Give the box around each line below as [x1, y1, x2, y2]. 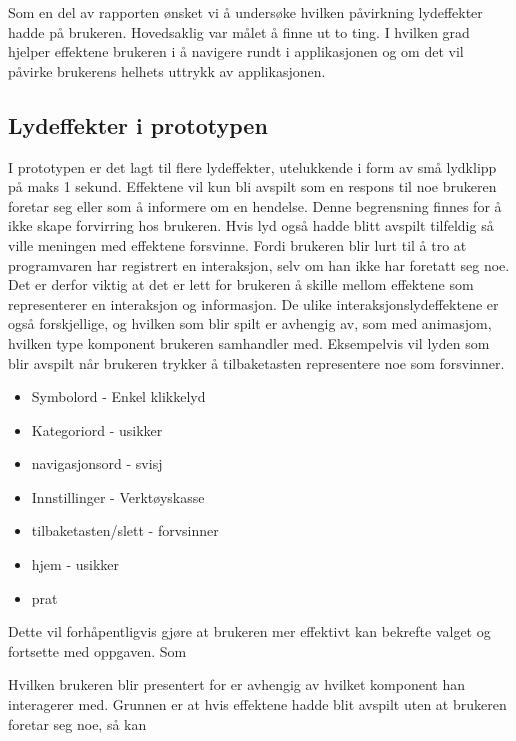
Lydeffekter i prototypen [8, 109, 268, 140]
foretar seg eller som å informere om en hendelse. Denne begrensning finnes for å [8, 195, 502, 216]
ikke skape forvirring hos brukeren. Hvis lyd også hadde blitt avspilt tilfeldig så [8, 215, 494, 236]
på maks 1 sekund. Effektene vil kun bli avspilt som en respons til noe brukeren [8, 176, 497, 197]
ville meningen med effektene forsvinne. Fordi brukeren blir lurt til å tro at [8, 234, 467, 255]
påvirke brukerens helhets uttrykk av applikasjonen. [8, 60, 326, 81]
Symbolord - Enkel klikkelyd [31, 386, 206, 407]
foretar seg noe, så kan [8, 713, 147, 734]
